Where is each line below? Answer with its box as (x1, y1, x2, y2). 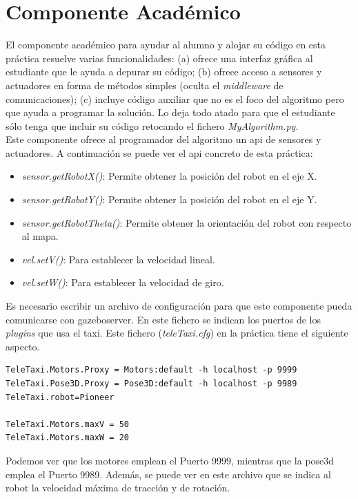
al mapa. (21, 229, 59, 243)
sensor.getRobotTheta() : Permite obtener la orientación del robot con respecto (21, 215, 352, 229)
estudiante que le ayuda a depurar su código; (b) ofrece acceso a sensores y (6, 64, 322, 79)
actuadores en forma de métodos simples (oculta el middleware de (6, 77, 284, 92)
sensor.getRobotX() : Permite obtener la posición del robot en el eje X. (21, 169, 317, 183)
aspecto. (6, 339, 40, 353)
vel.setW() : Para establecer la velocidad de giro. (21, 275, 224, 290)
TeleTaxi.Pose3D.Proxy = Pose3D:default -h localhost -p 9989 (6, 379, 297, 388)
